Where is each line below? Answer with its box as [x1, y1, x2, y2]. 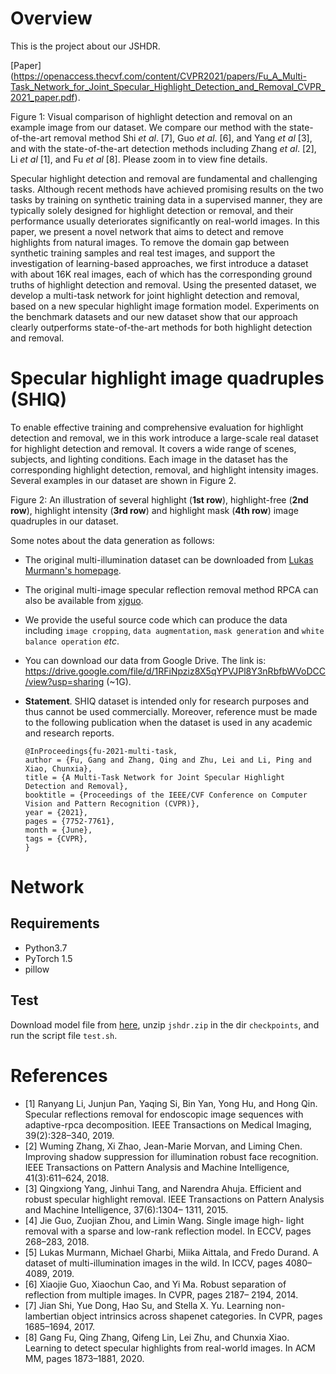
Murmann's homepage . [24, 564, 122, 576]
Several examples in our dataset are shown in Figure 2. [10, 474, 237, 486]
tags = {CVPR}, [24, 833, 89, 844]
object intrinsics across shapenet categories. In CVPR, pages [71, 1310, 323, 1322]
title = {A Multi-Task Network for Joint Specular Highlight [24, 772, 286, 782]
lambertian [24, 1310, 70, 1322]
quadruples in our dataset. [10, 515, 119, 527]
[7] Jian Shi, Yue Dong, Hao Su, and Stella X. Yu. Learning [24, 1299, 264, 1311]
